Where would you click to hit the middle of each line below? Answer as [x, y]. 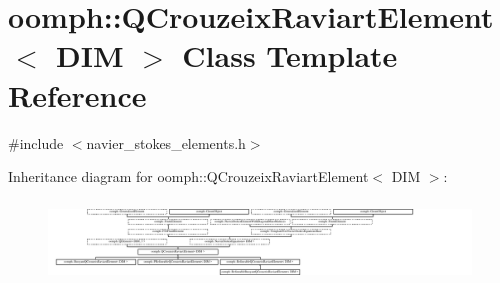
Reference [77, 94]
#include [36, 142]
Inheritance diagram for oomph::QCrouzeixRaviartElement [188, 176]
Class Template [290, 55]
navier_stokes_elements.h [166, 142]
